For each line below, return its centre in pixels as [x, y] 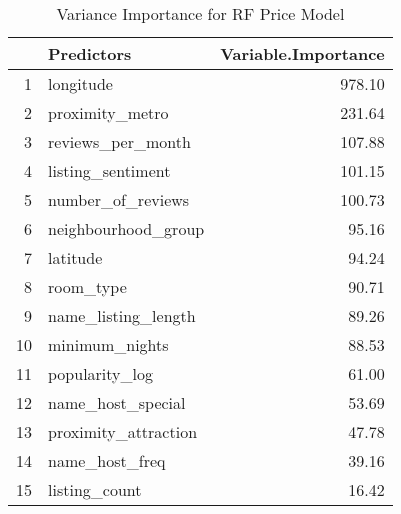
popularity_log [100, 373]
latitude [75, 257]
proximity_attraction [123, 431]
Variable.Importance [302, 53]
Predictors [90, 53]
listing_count [95, 489]
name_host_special [117, 402]
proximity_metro [108, 112]
